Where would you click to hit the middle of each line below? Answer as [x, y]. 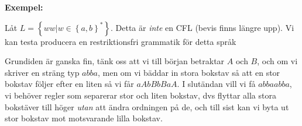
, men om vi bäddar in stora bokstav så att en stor [189, 72]
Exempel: [24, 7]
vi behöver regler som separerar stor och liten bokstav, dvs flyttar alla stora [140, 95]
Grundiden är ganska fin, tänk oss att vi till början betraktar [115, 61]
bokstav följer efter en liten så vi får [69, 84]
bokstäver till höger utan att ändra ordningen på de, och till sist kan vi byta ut [147, 106]
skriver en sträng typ [42, 72]
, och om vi [277, 61]
